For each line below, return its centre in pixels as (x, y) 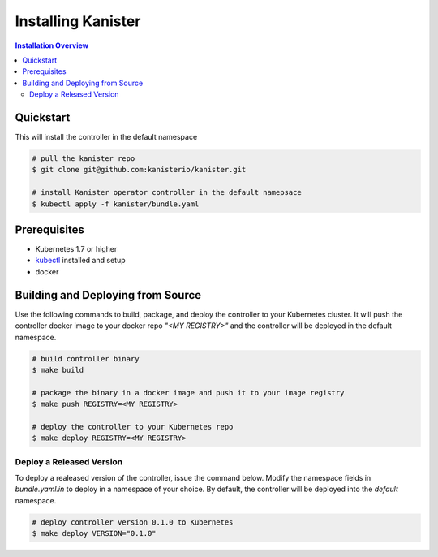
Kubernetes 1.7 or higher (76, 249)
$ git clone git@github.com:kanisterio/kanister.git (139, 170)
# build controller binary (86, 358)
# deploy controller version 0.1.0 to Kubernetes (133, 522)
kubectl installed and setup (80, 261)
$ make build (58, 370)
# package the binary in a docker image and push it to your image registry (188, 393)
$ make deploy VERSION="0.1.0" (94, 533)
